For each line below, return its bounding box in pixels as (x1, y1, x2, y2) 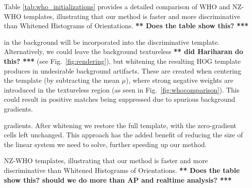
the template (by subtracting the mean (4, 75, 120, 85)
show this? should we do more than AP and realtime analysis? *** (4, 174, 232, 185)
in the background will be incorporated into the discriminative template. (4, 37, 219, 47)
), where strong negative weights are (126, 75, 234, 85)
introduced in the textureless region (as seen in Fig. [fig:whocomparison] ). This (4, 84, 240, 94)
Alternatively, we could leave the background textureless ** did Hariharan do (4, 46, 243, 56)
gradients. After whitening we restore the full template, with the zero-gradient (4, 120, 236, 130)
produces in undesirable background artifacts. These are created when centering (4, 65, 241, 75)
